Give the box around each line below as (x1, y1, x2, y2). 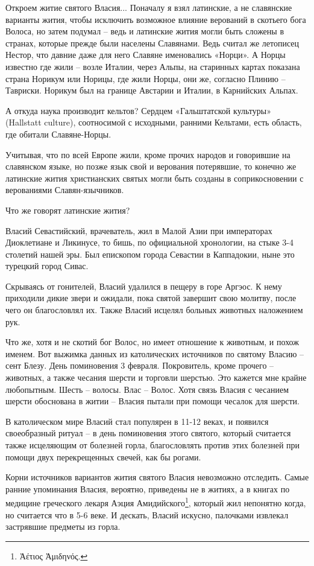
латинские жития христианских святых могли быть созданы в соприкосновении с (5, 171, 304, 184)
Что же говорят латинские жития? (5, 203, 130, 216)
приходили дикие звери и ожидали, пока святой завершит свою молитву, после (5, 291, 297, 304)
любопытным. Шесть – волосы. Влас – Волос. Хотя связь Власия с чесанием (5, 383, 289, 395)
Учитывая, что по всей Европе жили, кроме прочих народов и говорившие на (5, 148, 290, 161)
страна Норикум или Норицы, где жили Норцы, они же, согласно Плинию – (5, 72, 286, 84)
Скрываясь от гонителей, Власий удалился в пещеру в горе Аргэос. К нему (5, 279, 282, 292)
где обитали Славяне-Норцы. (5, 127, 111, 140)
